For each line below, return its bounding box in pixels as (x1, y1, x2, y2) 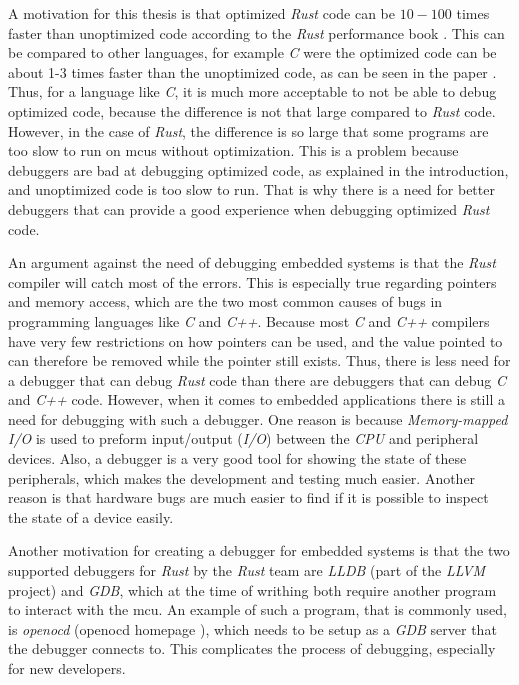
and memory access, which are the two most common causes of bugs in (8, 291, 443, 312)
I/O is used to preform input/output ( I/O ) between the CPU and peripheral (8, 428, 479, 449)
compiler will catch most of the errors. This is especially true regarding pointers (8, 271, 497, 292)
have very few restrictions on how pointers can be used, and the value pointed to (8, 330, 503, 351)
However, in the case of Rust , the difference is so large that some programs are (8, 120, 489, 141)
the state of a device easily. (8, 506, 174, 527)
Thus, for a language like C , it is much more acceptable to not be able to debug (8, 81, 497, 102)
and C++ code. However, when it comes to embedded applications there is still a (8, 389, 505, 410)
